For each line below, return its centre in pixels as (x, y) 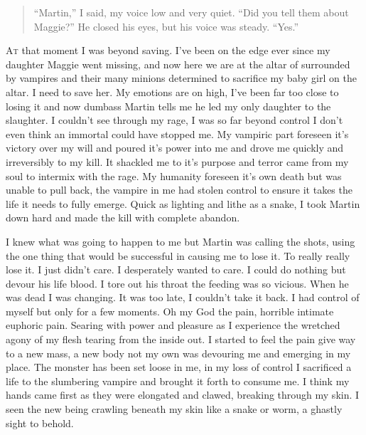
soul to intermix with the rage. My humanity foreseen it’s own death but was (174, 175)
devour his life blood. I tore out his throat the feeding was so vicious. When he (177, 283)
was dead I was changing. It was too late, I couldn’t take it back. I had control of (183, 297)
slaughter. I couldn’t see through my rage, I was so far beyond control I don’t (174, 120)
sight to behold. (40, 423)
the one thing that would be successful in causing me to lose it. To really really (178, 255)
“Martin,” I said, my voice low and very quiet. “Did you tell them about (191, 12)
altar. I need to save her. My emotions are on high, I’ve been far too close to (172, 91)
